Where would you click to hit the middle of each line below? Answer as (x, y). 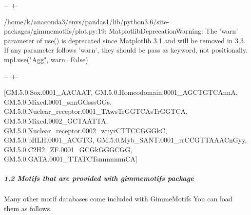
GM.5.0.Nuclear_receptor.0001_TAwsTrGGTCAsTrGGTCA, (96, 111)
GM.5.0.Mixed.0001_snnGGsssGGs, (58, 101)
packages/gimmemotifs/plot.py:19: (55, 31)
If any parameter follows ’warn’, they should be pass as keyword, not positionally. (126, 50)
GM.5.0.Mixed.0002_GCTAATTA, (56, 120)
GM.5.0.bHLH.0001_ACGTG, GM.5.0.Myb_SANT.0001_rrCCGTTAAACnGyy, (125, 140)
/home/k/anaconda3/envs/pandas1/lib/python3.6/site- (87, 21)
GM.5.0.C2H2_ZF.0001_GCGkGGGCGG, (68, 149)
